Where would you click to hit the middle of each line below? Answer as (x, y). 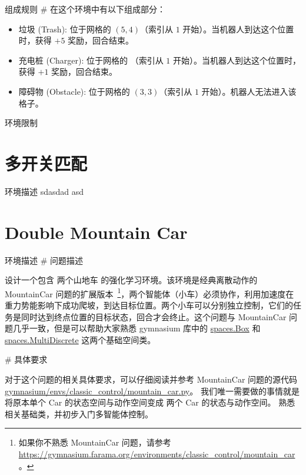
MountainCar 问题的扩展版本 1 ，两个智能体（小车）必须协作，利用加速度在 (149, 293)
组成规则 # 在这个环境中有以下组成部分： (85, 9)
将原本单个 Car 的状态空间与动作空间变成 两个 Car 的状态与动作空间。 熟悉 (150, 402)
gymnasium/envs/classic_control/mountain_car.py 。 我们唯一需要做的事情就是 (152, 391)
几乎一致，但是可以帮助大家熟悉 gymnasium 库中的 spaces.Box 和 (137, 328)
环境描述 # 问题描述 (44, 260)
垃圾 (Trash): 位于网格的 (65, 29)
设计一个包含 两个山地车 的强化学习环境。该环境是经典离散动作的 (131, 280)
